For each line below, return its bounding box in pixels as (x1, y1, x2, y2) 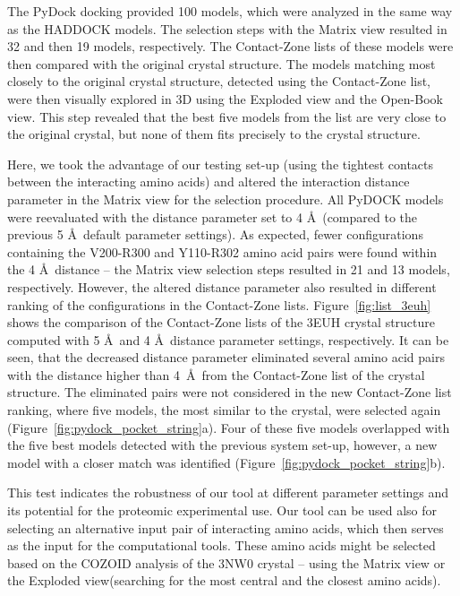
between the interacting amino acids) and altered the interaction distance (7, 172, 410, 191)
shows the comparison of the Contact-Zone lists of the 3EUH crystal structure (7, 313, 436, 332)
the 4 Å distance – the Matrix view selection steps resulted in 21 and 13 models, (7, 260, 450, 279)
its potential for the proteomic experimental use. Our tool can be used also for (7, 501, 438, 520)
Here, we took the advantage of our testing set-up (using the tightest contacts (7, 154, 434, 173)
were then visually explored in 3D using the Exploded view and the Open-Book (7, 89, 443, 108)
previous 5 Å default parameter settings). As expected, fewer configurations (7, 225, 423, 244)
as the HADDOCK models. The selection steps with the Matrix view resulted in (7, 19, 447, 38)
